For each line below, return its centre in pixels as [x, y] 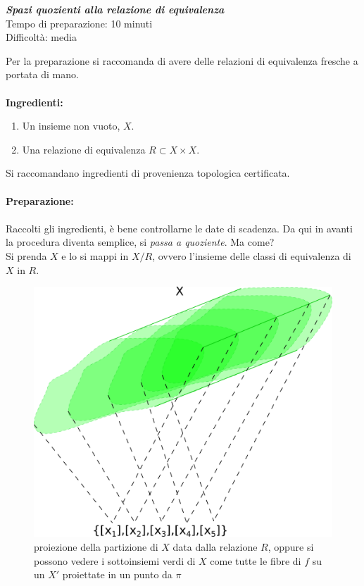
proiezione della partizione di [96, 546]
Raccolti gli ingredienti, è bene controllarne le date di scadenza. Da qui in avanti [179, 228]
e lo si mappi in [95, 255]
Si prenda [26, 255]
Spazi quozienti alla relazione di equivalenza [115, 9]
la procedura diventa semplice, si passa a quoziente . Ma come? [140, 242]
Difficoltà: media [41, 37]
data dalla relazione [215, 546]
